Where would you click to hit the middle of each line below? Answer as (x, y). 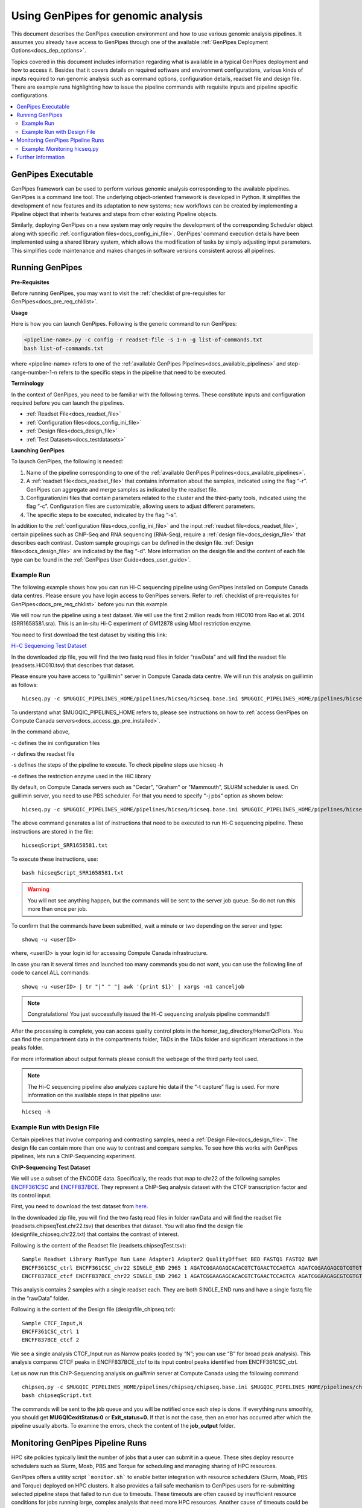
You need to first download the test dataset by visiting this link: (89, 635)
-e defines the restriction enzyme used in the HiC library (81, 776)
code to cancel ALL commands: (51, 973)
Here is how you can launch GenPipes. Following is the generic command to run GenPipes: (124, 324)
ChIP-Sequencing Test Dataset (51, 1167)
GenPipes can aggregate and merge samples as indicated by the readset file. (122, 489)
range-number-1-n (34, 372)
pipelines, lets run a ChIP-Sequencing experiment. (74, 1156)
